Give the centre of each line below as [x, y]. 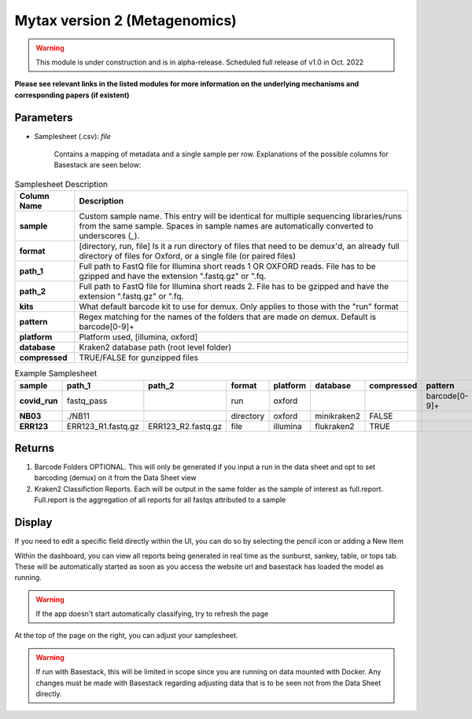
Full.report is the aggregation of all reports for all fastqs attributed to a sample [160, 500]
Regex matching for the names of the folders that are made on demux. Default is [228, 317]
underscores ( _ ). [109, 236]
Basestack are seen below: [98, 165]
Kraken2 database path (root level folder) [155, 347]
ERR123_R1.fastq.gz [103, 426]
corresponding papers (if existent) [72, 95]
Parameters [44, 117]
